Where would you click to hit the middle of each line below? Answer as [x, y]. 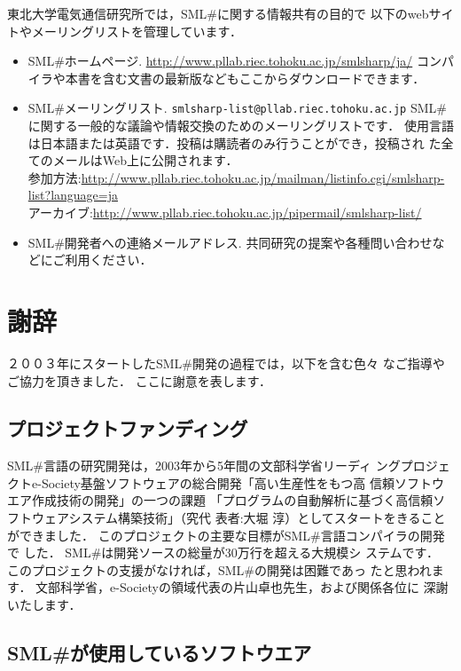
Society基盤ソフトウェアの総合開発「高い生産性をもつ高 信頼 [218, 482]
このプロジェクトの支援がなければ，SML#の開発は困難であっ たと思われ [219, 569]
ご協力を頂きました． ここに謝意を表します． [140, 380]
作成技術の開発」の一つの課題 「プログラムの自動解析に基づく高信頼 [232, 500]
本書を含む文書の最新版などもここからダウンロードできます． [245, 78]
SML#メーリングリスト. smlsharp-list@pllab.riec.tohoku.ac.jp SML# [237, 108]
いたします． [44, 605]
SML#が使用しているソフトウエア [160, 653]
